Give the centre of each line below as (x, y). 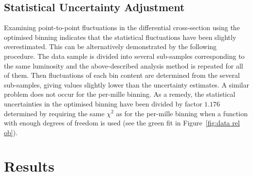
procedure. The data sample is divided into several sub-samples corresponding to (124, 56)
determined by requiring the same (54, 113)
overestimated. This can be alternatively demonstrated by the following (110, 46)
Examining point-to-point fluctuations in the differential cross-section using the (122, 27)
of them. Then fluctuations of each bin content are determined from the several (122, 75)
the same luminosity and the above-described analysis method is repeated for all (124, 65)
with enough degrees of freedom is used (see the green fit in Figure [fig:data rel (122, 123)
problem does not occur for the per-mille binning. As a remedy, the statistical (120, 94)
